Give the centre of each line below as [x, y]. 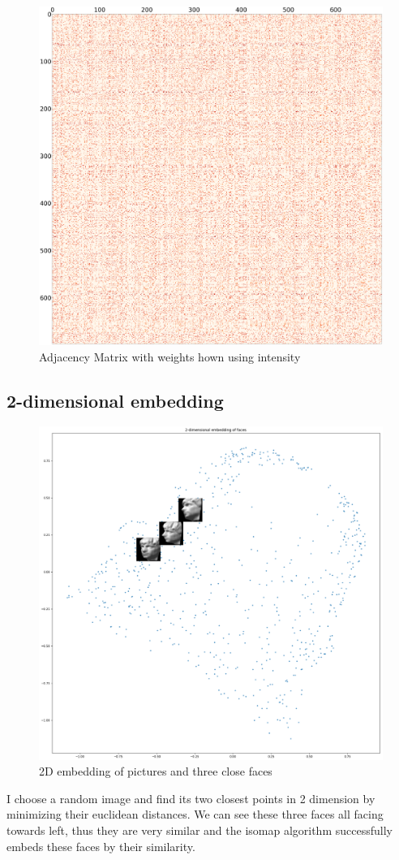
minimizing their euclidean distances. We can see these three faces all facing [195, 814]
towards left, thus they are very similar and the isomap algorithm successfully [199, 830]
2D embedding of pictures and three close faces [156, 771]
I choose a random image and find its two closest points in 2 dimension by [191, 798]
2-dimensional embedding [115, 400]
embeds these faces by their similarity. [101, 846]
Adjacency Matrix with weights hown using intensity [170, 356]
